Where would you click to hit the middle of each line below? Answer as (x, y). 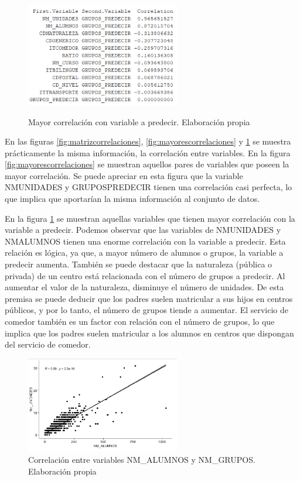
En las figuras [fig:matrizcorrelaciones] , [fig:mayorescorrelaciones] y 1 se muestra (148, 141)
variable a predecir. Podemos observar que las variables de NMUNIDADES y (143, 230)
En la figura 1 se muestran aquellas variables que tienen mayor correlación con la (150, 218)
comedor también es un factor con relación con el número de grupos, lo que (140, 322)
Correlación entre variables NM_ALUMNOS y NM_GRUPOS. (142, 460)
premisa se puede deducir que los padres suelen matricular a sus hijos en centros (149, 298)
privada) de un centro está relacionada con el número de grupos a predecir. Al (145, 275)
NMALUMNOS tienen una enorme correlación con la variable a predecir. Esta (145, 241)
